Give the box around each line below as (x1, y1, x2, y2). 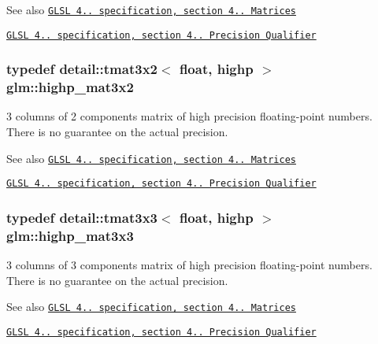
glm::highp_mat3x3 (6, 225, 134, 245)
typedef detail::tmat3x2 (6, 59, 157, 79)
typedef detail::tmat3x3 (6, 207, 157, 227)
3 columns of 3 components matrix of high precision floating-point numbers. (6, 257, 372, 273)
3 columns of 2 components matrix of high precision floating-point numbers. (6, 108, 372, 124)
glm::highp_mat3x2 (6, 77, 134, 97)
